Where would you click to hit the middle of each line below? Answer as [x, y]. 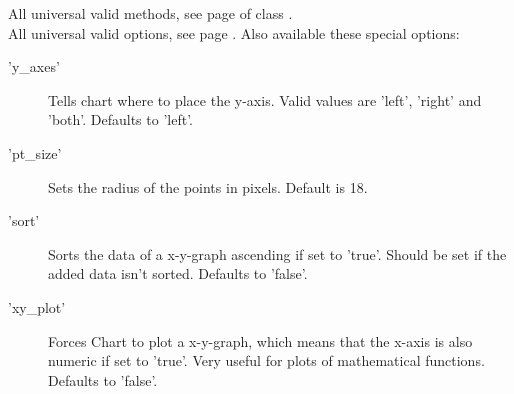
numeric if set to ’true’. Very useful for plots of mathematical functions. [266, 360]
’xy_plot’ [37, 306]
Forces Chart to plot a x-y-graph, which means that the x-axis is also [260, 340]
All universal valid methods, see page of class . [150, 13]
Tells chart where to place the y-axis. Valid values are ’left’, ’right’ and [265, 99]
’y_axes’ [34, 66]
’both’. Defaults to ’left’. [120, 119]
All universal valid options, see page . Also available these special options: [234, 32]
